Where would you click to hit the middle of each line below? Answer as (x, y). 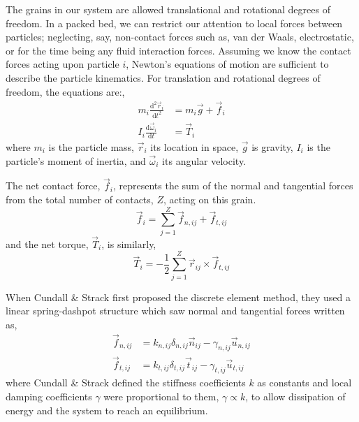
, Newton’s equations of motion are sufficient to (227, 64)
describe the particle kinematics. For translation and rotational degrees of (163, 77)
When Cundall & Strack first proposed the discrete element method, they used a (178, 297)
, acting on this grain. (210, 199)
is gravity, (272, 146)
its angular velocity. (204, 160)
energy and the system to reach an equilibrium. (107, 410)
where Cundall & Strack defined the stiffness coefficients (126, 383)
